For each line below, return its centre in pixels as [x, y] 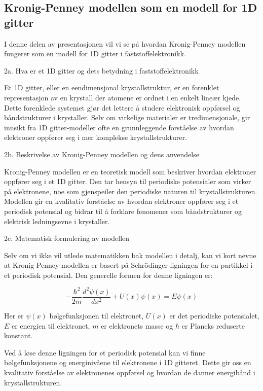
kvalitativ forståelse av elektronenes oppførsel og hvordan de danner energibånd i [130, 372]
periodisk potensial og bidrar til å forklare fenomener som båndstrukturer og [123, 211]
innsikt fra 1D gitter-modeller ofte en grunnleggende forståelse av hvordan [119, 127]
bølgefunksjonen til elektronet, [97, 316]
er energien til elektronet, [51, 325]
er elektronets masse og [137, 325]
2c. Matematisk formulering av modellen [67, 238]
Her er [14, 316]
